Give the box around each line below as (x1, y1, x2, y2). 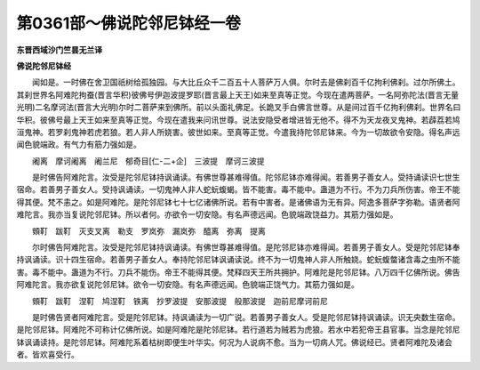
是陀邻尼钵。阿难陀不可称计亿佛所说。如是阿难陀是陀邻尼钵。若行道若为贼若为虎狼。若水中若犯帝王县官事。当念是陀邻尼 (16, 325, 460, 335)
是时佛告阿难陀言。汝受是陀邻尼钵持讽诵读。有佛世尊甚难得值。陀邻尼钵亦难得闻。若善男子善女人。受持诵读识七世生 (31, 172, 460, 182)
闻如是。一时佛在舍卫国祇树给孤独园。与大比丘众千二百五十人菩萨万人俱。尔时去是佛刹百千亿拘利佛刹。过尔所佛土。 (31, 76, 460, 88)
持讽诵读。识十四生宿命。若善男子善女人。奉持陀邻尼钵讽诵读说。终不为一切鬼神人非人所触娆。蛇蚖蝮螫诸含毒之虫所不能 (16, 254, 460, 265)
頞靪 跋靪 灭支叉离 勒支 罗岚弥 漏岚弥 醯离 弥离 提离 (31, 225, 266, 236)
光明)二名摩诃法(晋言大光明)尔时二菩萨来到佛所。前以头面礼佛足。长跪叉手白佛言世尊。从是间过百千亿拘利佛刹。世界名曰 (16, 102, 461, 113)
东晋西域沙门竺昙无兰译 (16, 44, 102, 55)
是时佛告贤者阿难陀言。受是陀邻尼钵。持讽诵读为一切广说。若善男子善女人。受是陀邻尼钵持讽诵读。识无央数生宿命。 (31, 311, 460, 322)
